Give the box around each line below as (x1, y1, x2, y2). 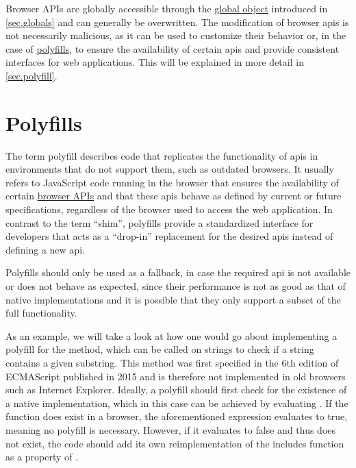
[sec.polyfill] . (5, 68, 58, 82)
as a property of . (5, 449, 78, 464)
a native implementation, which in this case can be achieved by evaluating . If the (5, 395, 348, 410)
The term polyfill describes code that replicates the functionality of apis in (5, 148, 318, 162)
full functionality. (5, 306, 77, 320)
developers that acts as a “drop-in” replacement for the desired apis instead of (5, 229, 333, 243)
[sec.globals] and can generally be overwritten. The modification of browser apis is (5, 14, 349, 29)
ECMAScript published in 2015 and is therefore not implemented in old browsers (5, 369, 346, 383)
